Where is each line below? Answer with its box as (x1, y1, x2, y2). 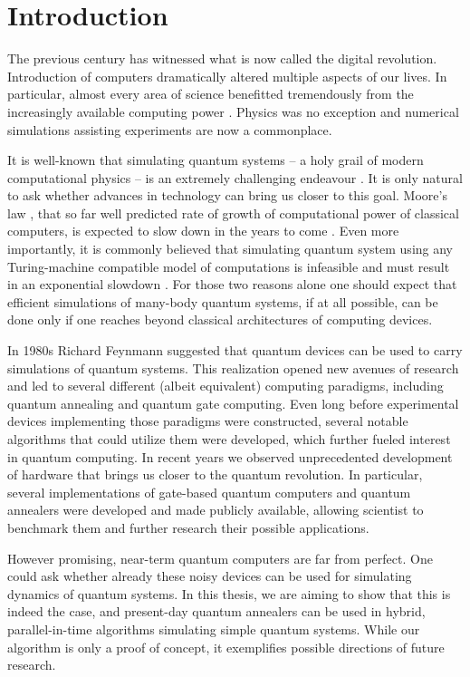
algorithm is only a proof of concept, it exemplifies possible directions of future (7, 637, 445, 656)
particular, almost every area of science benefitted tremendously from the (7, 84, 414, 103)
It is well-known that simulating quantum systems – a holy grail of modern (7, 150, 424, 169)
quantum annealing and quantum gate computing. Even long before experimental (7, 393, 459, 412)
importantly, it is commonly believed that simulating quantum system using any (7, 239, 454, 258)
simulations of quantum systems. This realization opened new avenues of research (7, 358, 459, 377)
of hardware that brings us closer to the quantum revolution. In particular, (7, 465, 423, 484)
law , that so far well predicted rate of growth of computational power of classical (7, 203, 459, 222)
